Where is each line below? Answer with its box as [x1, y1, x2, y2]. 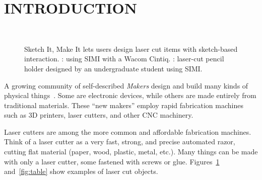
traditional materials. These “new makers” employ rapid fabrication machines [4, 100, 243, 110]
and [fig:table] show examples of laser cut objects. [4, 166, 158, 176]
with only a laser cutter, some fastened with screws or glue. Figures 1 [4, 156, 220, 166]
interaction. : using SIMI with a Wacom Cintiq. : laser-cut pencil [24, 53, 224, 64]
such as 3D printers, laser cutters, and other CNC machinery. [4, 110, 193, 120]
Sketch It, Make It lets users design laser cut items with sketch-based [24, 43, 238, 54]
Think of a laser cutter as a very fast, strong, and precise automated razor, [4, 136, 235, 147]
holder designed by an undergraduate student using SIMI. [24, 63, 203, 73]
